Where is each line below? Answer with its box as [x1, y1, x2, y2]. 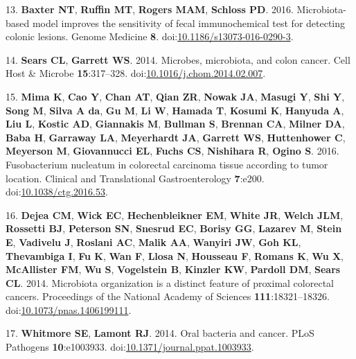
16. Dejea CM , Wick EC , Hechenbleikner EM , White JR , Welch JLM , [6, 207, 344, 222]
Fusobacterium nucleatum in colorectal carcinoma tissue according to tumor [6, 157, 328, 171]
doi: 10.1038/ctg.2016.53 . [6, 184, 108, 199]
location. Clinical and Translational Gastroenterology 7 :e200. [6, 170, 265, 185]
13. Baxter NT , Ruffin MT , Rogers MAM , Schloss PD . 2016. [6, 2, 294, 16]
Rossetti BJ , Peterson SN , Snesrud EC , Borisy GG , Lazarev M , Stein [6, 221, 342, 236]
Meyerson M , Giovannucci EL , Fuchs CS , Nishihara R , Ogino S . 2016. [6, 143, 339, 158]
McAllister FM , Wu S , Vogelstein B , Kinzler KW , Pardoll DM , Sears [6, 262, 341, 277]
